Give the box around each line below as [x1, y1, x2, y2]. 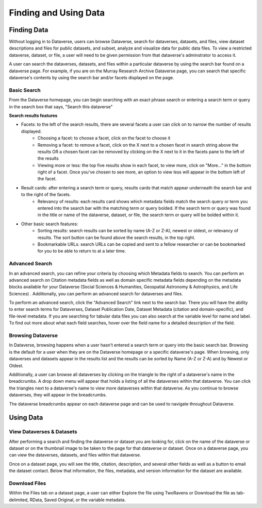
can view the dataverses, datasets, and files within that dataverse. [9, 452, 141, 458]
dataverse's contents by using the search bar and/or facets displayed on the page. [9, 75, 174, 81]
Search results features [9, 112, 58, 119]
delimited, [9, 497, 29, 503]
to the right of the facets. [21, 192, 71, 198]
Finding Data [9, 26, 49, 34]
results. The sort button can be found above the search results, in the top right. [37, 235, 196, 240]
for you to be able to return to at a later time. [37, 248, 126, 254]
